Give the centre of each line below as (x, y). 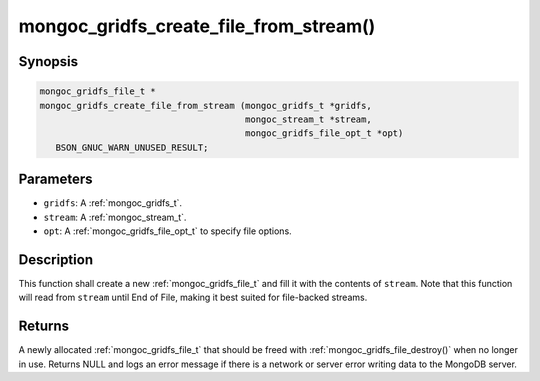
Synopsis (48, 61)
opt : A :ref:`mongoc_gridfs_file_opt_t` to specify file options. (167, 231)
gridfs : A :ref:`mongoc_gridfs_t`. (113, 203)
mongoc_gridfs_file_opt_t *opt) (324, 133)
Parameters (55, 179)
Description (56, 259)
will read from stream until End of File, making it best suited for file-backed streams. (193, 297)
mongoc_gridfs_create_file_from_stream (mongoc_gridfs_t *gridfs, (205, 105)
